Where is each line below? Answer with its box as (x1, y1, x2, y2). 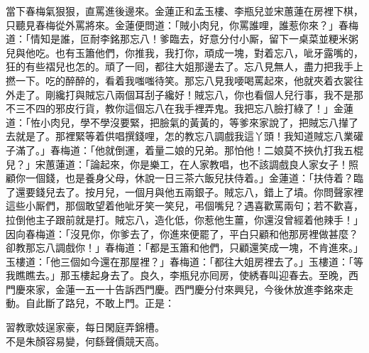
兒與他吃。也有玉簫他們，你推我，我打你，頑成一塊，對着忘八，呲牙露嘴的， (6, 45, 363, 60)
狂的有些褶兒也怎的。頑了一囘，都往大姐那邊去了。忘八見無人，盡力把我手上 (6, 59, 363, 74)
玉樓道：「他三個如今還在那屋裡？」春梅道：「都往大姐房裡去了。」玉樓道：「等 (6, 254, 363, 268)
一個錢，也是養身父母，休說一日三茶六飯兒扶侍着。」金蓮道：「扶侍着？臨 (25, 170, 363, 185)
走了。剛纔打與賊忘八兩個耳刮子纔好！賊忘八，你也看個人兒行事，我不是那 (15, 87, 363, 102)
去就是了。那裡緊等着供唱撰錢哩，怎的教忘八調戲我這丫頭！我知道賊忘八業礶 (6, 129, 363, 143)
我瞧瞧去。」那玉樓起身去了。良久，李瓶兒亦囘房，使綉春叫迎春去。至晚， (6, 268, 348, 283)
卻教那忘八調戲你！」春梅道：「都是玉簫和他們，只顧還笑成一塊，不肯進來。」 (6, 240, 363, 255)
